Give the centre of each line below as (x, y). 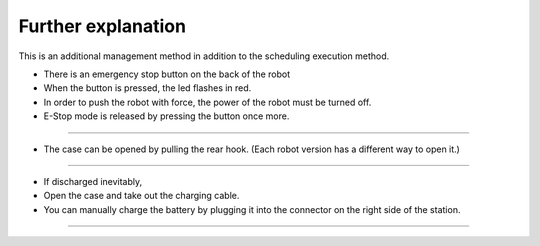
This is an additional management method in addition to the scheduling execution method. (204, 56)
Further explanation (102, 26)
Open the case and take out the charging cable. (141, 196)
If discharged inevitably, (93, 181)
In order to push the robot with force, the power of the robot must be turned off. (207, 102)
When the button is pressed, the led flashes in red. (147, 88)
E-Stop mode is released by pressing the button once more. (166, 116)
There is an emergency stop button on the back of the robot (166, 74)
